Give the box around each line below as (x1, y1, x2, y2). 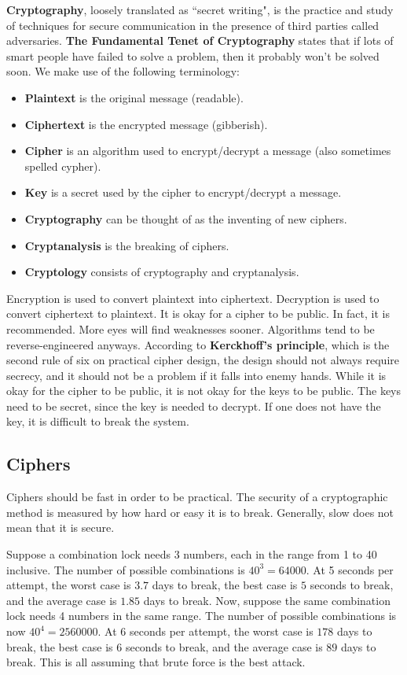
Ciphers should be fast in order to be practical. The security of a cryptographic (6, 489, 388, 505)
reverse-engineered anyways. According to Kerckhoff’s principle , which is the (6, 336, 390, 352)
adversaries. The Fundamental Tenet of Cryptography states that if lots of (6, 32, 394, 49)
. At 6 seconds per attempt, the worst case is (97, 623, 313, 640)
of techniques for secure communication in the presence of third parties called (6, 17, 379, 33)
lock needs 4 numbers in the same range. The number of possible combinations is (6, 607, 397, 624)
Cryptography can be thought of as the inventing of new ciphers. (24, 210, 347, 227)
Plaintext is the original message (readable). (24, 89, 244, 105)
